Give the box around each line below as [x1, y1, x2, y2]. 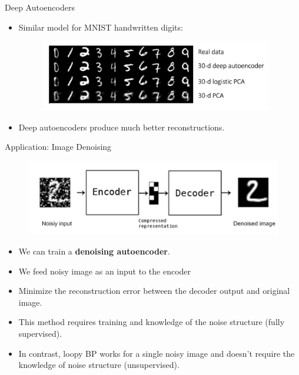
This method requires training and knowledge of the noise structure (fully [18, 316, 285, 328]
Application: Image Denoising [5, 140, 112, 153]
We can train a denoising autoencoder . [18, 245, 170, 257]
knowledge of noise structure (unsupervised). [18, 359, 180, 371]
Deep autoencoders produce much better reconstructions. [18, 120, 225, 133]
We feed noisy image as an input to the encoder [18, 264, 191, 277]
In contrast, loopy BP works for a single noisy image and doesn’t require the [18, 347, 295, 359]
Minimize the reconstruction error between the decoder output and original [18, 284, 290, 297]
